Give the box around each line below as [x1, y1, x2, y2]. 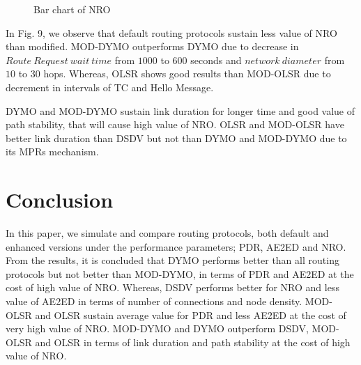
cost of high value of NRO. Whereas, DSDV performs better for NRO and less [6, 280, 339, 295]
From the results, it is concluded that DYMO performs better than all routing [6, 253, 339, 267]
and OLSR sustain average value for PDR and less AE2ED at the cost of [35, 307, 346, 322]
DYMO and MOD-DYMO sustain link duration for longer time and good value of [6, 103, 355, 118]
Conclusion [6, 185, 114, 214]
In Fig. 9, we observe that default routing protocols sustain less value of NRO [6, 25, 337, 40]
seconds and [190, 52, 242, 67]
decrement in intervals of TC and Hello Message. [6, 79, 214, 94]
